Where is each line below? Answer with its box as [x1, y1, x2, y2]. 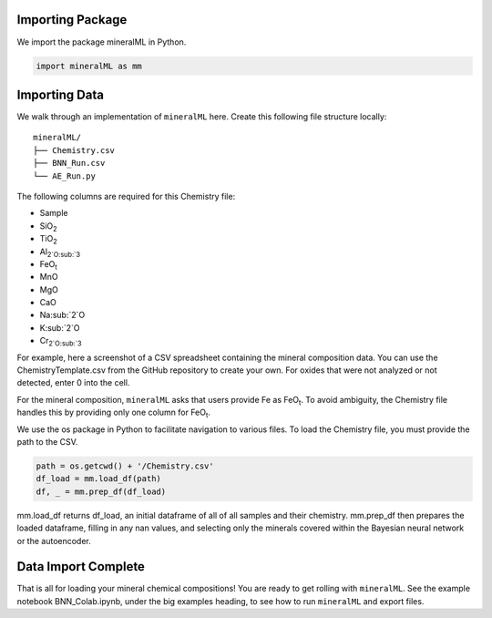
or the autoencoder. [16, 535, 91, 546]
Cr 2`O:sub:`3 [39, 335, 82, 348]
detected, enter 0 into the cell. [16, 377, 130, 388]
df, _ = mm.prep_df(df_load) [36, 486, 167, 497]
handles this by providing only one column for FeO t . [16, 407, 211, 419]
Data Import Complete [16, 559, 146, 574]
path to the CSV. [16, 436, 78, 447]
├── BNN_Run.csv [33, 158, 106, 169]
